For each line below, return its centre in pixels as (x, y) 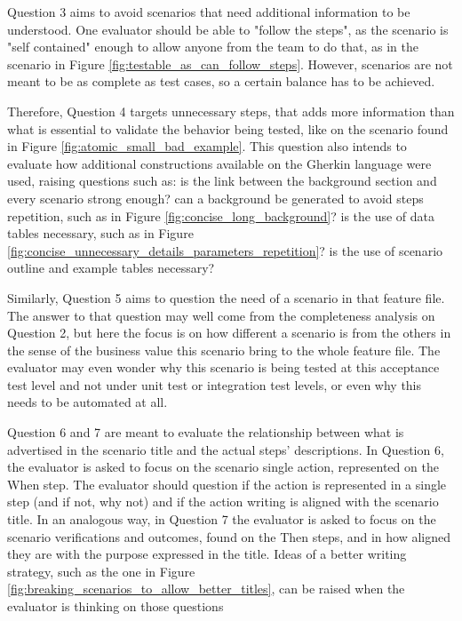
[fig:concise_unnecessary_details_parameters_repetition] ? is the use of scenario (225, 250)
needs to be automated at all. (88, 402)
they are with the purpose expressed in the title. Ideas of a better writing (207, 554)
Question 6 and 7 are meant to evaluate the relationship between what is (206, 432)
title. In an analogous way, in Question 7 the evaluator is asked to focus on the (222, 519)
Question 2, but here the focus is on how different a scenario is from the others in (229, 333)
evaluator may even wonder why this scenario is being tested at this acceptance (223, 367)
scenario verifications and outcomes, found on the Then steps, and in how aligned (229, 536)
